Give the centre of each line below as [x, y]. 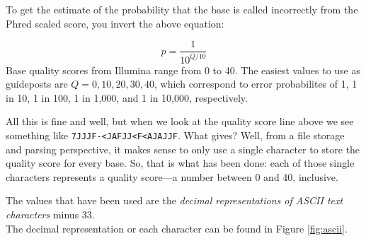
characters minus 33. [50, 214]
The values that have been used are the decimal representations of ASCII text [175, 200]
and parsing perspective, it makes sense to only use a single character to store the [183, 149]
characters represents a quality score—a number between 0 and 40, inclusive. [172, 176]
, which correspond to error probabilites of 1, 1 [256, 84]
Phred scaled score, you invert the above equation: [115, 23]
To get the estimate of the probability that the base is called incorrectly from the [182, 9]
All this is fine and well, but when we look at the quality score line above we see [180, 121]
